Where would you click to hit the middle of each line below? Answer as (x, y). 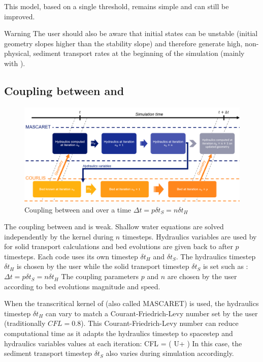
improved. (20, 16)
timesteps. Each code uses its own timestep (71, 256)
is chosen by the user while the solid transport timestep (103, 266)
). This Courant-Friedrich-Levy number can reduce (160, 323)
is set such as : (225, 266)
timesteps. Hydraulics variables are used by (189, 236)
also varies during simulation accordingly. (170, 353)
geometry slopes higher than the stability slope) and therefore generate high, (123, 43)
